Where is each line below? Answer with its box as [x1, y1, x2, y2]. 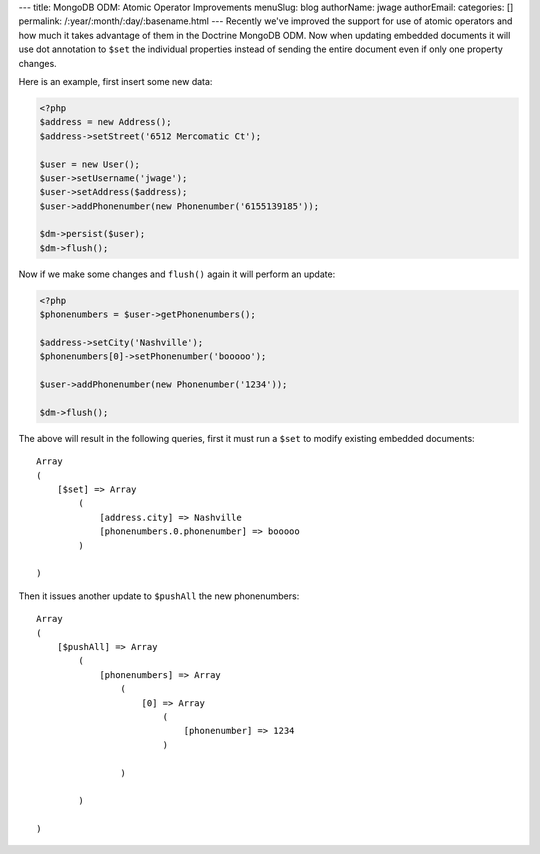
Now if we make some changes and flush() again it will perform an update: [18, 268, 336, 280]
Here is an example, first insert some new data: [18, 75, 213, 87]
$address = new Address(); [39, 116, 172, 128]
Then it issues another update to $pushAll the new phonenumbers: [18, 590, 300, 602]
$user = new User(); [39, 158, 140, 170]
